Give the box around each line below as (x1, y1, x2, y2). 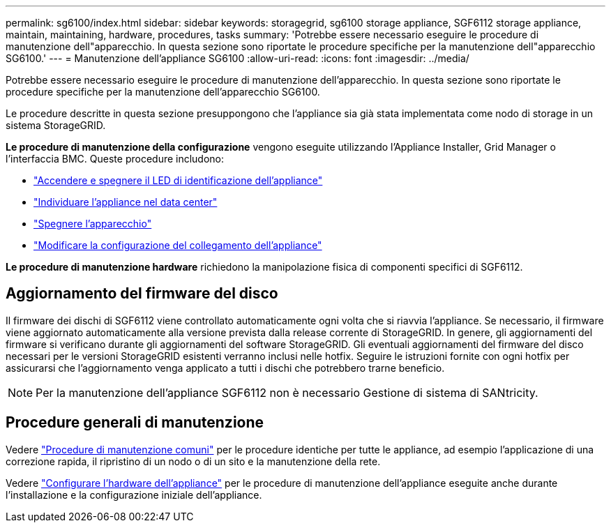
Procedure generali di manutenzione (6, 414, 264, 432)
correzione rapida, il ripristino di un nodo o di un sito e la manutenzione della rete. (6, 455, 381, 467)
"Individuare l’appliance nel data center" (33, 196, 218, 208)
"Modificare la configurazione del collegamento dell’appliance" (33, 239, 322, 251)
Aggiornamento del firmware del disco (6, 285, 278, 303)
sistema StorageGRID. (6, 119, 106, 131)
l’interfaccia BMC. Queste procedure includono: (6, 153, 225, 165)
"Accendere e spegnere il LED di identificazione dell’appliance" (33, 174, 323, 186)
